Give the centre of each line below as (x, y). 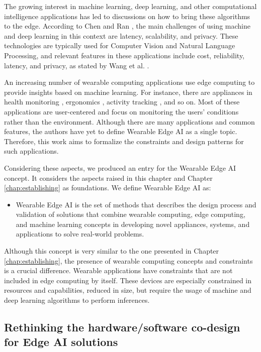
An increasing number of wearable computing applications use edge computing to (129, 82)
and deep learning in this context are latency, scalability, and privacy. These (121, 35)
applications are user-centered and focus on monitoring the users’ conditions (121, 111)
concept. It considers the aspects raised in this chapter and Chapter (108, 178)
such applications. (31, 151)
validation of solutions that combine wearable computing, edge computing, (130, 214)
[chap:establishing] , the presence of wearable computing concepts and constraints (128, 260)
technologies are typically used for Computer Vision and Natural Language (120, 45)
